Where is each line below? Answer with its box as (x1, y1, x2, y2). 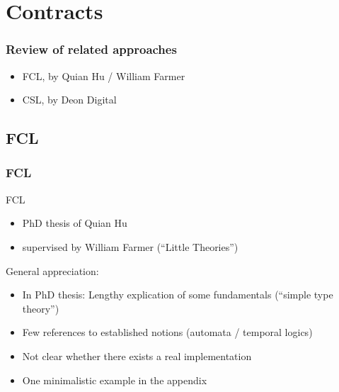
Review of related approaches (6, 40, 177, 58)
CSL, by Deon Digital (22, 92, 117, 107)
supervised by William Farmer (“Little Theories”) (22, 239, 239, 254)
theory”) (22, 301, 59, 315)
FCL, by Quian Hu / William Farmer (22, 68, 185, 83)
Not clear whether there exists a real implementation (22, 348, 252, 363)
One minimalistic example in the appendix (22, 372, 207, 387)
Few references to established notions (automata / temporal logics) (22, 325, 313, 340)
